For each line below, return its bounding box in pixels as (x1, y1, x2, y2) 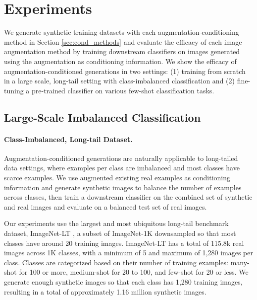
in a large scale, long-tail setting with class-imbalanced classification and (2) (4, 75, 235, 86)
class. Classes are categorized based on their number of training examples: (4, 257, 228, 267)
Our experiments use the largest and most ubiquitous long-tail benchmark (4, 218, 229, 228)
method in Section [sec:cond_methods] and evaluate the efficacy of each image (4, 36, 242, 47)
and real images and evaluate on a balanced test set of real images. (4, 201, 207, 212)
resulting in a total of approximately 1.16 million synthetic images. (4, 286, 206, 297)
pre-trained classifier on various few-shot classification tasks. (32, 85, 214, 95)
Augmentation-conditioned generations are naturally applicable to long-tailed (4, 152, 238, 163)
